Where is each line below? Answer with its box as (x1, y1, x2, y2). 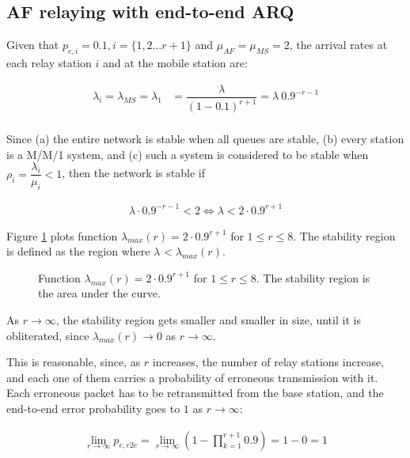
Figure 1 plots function (6, 227, 118, 244)
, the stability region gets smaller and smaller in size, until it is (55, 312, 361, 328)
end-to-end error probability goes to (6, 399, 180, 416)
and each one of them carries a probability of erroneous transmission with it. (6, 369, 378, 385)
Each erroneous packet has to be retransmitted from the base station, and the (6, 384, 384, 401)
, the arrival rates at (289, 36, 388, 53)
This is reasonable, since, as (6, 354, 141, 370)
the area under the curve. (38, 285, 161, 301)
